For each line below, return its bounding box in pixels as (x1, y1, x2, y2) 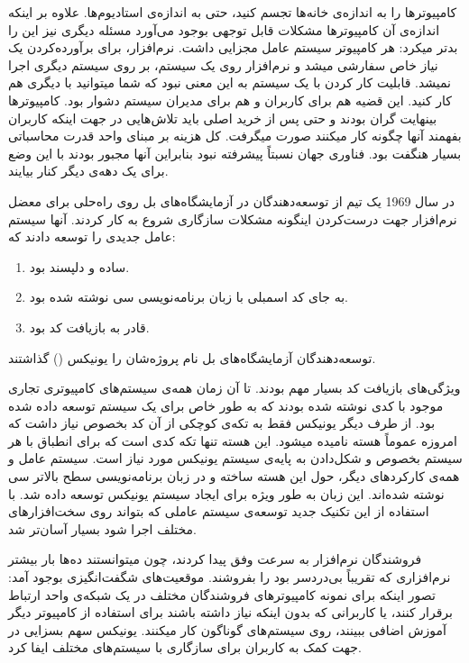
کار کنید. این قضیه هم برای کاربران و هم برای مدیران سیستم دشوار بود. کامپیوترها (8, 90, 453, 109)
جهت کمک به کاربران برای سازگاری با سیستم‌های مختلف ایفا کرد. (8, 638, 362, 657)
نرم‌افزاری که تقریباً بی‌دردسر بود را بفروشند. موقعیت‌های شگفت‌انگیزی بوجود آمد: (8, 568, 451, 586)
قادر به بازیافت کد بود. (29, 317, 150, 336)
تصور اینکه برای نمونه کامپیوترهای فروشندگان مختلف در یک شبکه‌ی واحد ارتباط (8, 585, 436, 604)
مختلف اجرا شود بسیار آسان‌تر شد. (8, 519, 197, 538)
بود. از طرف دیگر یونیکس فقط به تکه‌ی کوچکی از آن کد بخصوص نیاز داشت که (8, 413, 436, 432)
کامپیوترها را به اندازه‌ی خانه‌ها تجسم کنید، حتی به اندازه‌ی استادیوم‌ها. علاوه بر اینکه (8, 3, 457, 21)
